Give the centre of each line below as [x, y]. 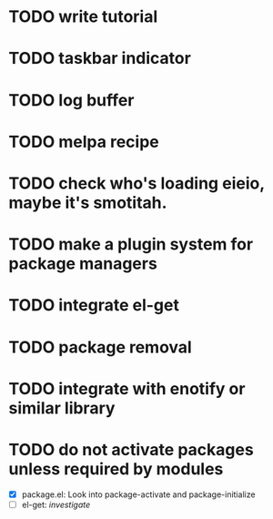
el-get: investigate [56, 504]
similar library [62, 408]
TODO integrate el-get [94, 305]
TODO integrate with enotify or [127, 388]
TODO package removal [100, 347]
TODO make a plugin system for [131, 244]
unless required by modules [116, 468]
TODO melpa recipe [84, 142]
